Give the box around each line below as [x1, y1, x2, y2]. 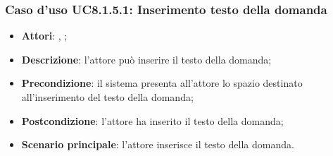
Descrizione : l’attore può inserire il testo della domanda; [21, 52, 272, 66]
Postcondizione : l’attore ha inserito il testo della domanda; [21, 113, 284, 128]
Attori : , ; [21, 28, 68, 43]
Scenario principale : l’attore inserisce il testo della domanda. [21, 137, 294, 152]
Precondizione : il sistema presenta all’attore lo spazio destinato [21, 76, 303, 90]
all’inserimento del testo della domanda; [21, 90, 194, 104]
